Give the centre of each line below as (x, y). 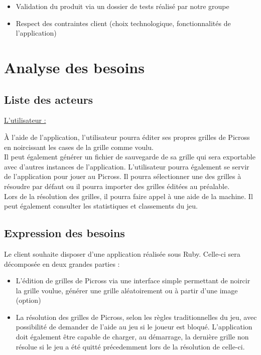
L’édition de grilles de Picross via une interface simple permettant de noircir (133, 281)
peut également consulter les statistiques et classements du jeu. (101, 206)
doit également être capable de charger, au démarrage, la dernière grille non (132, 337)
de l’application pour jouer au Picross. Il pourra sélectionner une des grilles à (123, 176)
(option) (28, 300)
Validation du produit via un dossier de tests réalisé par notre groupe (122, 6)
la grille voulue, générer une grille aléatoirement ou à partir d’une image (127, 290)
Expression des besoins (64, 233)
